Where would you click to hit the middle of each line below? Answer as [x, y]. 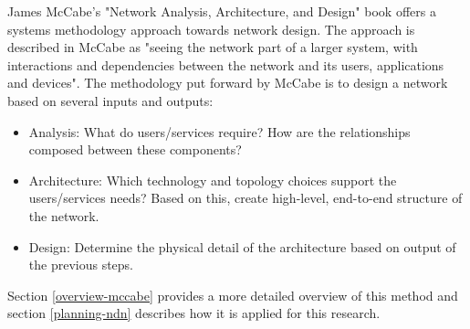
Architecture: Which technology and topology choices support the [213, 180]
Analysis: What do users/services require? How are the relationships [219, 131]
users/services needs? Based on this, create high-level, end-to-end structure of [245, 198]
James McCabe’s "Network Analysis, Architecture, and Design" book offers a [222, 11]
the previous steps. [81, 265]
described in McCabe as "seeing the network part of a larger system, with [213, 47]
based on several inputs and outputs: [110, 100]
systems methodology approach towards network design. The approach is [211, 29]
